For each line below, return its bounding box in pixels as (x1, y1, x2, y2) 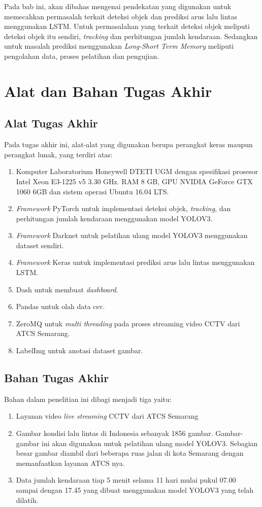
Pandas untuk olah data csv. (16, 301, 105, 312)
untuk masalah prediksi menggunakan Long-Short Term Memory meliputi (4, 41, 234, 51)
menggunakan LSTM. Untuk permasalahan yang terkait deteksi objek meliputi (4, 21, 250, 31)
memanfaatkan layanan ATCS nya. (16, 457, 125, 468)
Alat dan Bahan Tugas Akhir (4, 80, 212, 101)
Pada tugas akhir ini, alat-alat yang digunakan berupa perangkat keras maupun (4, 139, 253, 150)
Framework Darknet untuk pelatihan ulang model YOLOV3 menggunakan (16, 230, 248, 241)
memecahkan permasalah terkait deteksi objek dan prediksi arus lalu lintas (4, 11, 238, 21)
